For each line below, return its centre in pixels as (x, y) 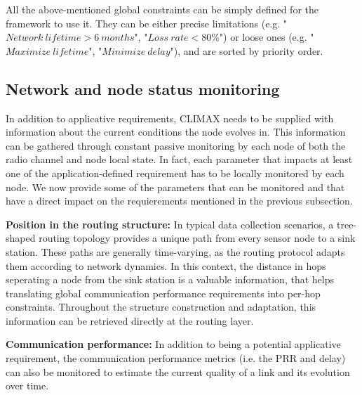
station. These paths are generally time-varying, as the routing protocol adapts (175, 251)
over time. (27, 386)
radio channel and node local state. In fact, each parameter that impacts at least (179, 159)
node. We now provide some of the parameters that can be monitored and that (175, 187)
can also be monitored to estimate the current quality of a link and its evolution (178, 371)
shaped (21, 238)
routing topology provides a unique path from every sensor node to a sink (197, 238)
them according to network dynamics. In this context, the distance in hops (166, 265)
